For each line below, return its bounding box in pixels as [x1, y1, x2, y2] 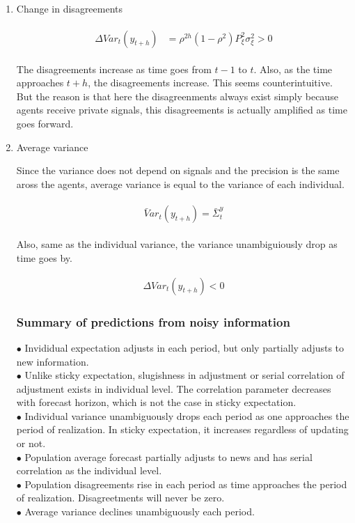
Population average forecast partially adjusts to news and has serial [24, 449, 313, 464]
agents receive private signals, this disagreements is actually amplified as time [16, 102, 347, 117]
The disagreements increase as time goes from [16, 61, 212, 76]
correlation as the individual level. [16, 463, 162, 478]
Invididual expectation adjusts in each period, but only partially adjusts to [24, 340, 345, 354]
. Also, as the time [253, 61, 333, 76]
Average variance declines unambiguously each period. [24, 504, 255, 519]
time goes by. [16, 251, 72, 265]
